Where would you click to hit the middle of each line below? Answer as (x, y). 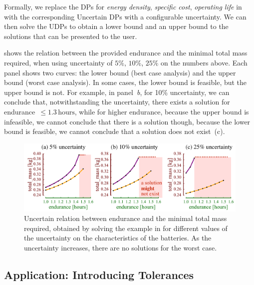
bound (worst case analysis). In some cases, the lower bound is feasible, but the (126, 82)
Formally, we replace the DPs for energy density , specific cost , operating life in (123, 6)
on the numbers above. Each (204, 62)
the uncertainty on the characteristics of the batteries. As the (118, 238)
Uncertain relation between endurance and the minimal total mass (126, 218)
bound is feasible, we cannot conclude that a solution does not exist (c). (115, 131)
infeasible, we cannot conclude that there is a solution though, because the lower (127, 121)
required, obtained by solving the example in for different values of (126, 228)
